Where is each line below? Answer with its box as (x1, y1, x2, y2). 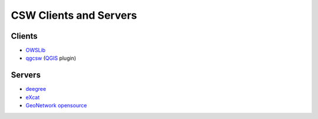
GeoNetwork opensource (25, 102, 87, 109)
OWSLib (25, 47, 46, 54)
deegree (25, 86, 47, 93)
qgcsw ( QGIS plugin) (25, 55, 77, 62)
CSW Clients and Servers (11, 9, 137, 22)
